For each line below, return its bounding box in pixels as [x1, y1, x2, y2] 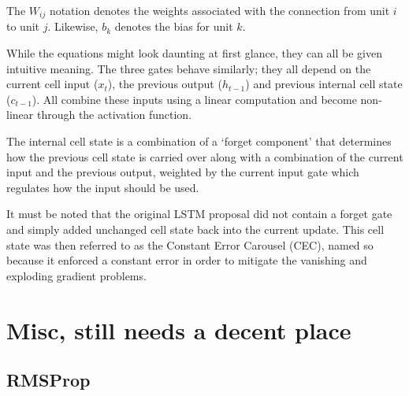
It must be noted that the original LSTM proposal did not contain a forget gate [6, 205, 392, 222]
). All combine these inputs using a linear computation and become [32, 91, 357, 107]
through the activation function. [36, 106, 192, 123]
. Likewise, [47, 18, 99, 35]
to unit [6, 18, 40, 35]
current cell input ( [6, 76, 99, 92]
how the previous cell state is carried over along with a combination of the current [6, 148, 403, 165]
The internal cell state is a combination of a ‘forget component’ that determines [6, 133, 392, 150]
